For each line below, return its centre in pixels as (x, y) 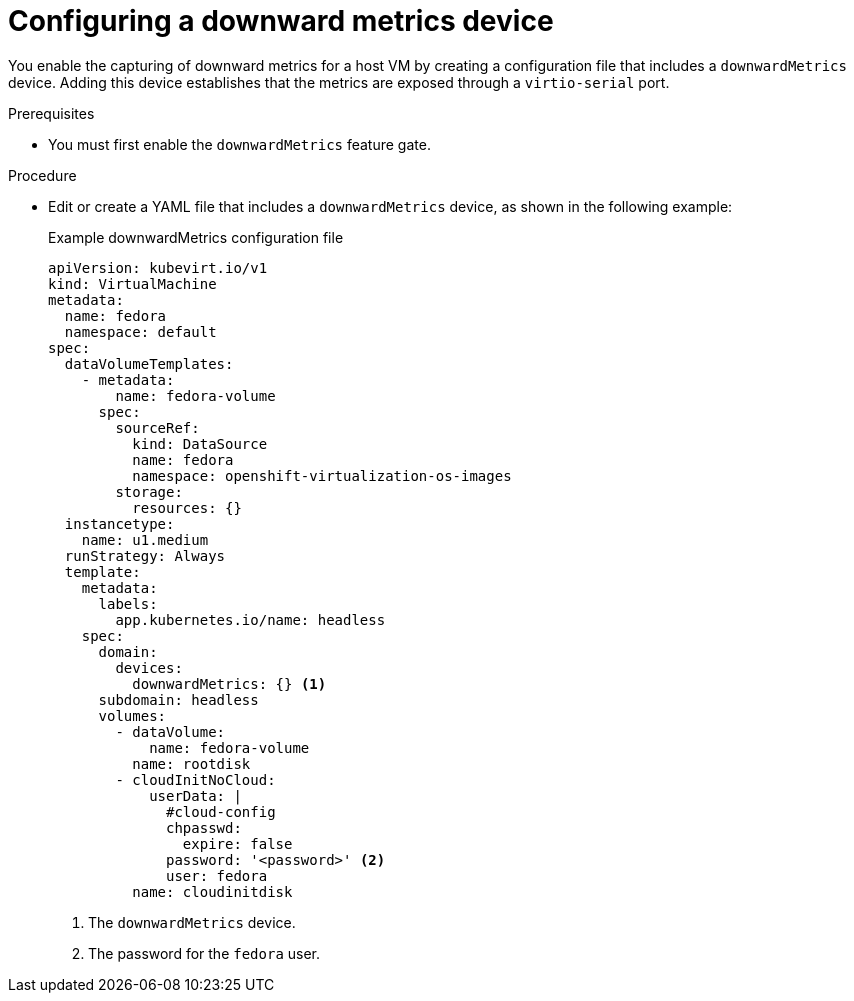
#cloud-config (221, 811)
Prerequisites (51, 113)
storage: (149, 491)
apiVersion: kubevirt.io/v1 (158, 267)
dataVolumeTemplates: (149, 363)
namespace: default (140, 331)
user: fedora (217, 875)
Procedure (42, 175)
